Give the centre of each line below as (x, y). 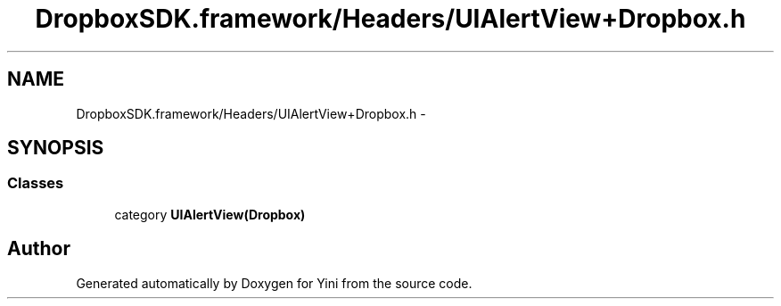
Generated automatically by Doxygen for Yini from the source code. (274, 283)
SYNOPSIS (56, 148)
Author (39, 249)
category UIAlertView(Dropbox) (210, 214)
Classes (36, 183)
